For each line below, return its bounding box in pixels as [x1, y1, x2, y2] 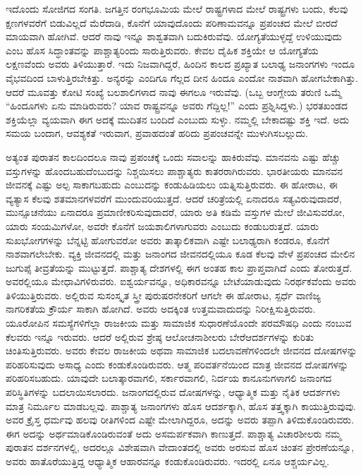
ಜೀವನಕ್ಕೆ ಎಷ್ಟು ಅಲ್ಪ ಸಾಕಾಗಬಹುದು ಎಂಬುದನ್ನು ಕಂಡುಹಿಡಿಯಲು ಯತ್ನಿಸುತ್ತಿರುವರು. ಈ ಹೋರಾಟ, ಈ [6, 177, 338, 192]
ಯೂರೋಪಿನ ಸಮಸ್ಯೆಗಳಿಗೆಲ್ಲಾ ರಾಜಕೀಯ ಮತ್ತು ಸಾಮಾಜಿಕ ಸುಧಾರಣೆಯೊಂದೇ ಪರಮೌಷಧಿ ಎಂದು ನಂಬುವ [6, 315, 352, 330]
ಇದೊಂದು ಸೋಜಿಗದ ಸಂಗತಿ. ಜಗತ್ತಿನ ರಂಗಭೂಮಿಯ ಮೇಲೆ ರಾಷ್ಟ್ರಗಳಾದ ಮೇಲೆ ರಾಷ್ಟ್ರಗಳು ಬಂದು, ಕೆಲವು [6, 1, 348, 16]
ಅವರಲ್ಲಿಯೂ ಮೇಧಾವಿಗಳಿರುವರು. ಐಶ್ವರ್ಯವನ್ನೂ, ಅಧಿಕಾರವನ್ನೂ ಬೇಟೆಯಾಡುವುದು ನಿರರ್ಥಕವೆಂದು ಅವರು [6, 274, 357, 289]
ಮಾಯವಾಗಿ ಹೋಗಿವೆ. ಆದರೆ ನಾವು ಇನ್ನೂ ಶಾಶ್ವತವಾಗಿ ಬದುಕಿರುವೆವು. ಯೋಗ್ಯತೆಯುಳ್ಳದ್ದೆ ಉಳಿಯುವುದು [6, 29, 343, 44]
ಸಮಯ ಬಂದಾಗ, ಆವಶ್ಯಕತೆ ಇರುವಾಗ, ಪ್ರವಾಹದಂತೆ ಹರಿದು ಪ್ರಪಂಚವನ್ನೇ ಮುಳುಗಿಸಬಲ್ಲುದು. [6, 126, 309, 140]
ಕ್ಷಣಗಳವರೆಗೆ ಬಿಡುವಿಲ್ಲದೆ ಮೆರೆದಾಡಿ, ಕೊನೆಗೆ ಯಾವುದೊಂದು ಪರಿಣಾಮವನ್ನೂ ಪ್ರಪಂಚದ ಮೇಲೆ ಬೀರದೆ [6, 15, 338, 30]
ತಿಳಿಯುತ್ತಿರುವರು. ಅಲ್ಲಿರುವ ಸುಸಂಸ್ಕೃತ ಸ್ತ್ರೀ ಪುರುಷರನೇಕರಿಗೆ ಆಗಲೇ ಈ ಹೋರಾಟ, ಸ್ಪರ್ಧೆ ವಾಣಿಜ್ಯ [6, 287, 321, 302]
